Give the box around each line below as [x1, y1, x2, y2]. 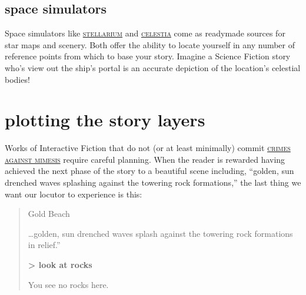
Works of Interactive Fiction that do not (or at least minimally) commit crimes [5, 142, 291, 154]
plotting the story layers [5, 108, 205, 132]
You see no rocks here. [28, 278, 109, 290]
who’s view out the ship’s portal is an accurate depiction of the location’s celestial [5, 61, 301, 73]
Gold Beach [28, 207, 70, 220]
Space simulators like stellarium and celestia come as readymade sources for [5, 27, 285, 39]
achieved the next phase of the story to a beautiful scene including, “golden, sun [5, 165, 294, 177]
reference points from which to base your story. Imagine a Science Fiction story [5, 50, 291, 62]
